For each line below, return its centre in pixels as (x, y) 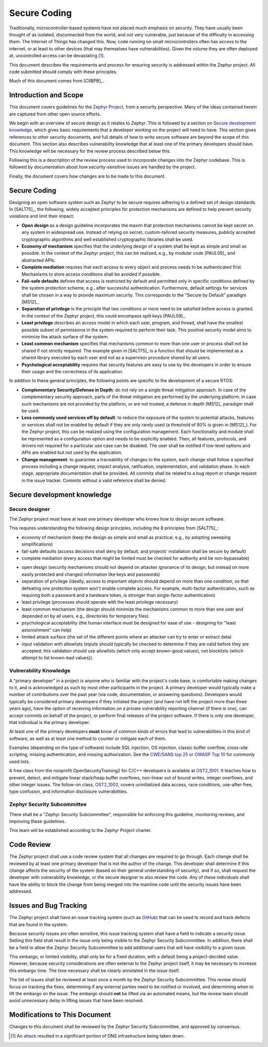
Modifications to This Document (60, 1015)
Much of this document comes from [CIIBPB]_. (57, 81)
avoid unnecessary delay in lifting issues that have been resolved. (76, 1001)
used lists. (20, 761)
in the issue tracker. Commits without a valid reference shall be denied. (94, 480)
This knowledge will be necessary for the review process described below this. (90, 151)
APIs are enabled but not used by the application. (72, 452)
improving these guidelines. (37, 821)
